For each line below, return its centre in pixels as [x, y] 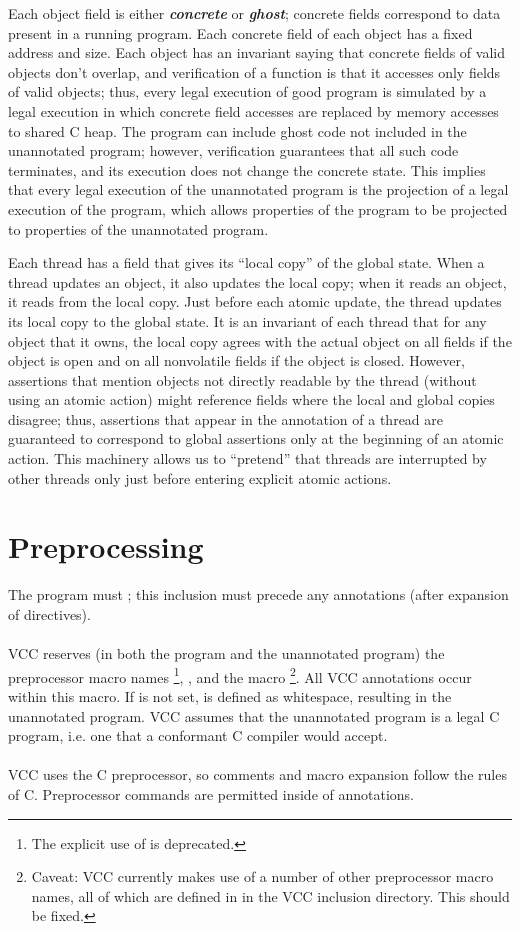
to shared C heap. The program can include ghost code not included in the [237, 130]
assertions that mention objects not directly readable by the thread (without [242, 379]
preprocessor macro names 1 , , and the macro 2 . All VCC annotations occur [240, 675]
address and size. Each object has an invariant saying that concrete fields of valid [256, 52]
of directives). [49, 613]
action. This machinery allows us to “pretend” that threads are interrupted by [247, 458]
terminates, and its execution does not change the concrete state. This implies [247, 169]
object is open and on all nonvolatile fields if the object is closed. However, [236, 360]
